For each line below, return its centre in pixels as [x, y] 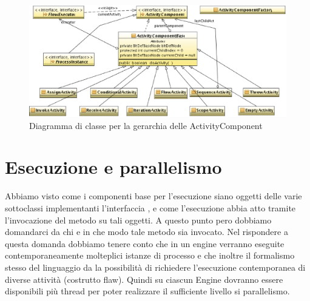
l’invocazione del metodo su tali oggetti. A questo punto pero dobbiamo [138, 220]
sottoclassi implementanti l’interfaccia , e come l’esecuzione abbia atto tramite [150, 207]
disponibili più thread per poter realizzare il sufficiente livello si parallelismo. [147, 291]
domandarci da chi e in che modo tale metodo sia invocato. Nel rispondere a [147, 232]
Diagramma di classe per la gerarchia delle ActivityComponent [146, 125]
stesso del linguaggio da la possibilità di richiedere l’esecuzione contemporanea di [155, 267]
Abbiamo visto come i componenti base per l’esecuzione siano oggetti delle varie [153, 196]
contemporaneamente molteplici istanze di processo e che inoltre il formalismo [150, 255]
